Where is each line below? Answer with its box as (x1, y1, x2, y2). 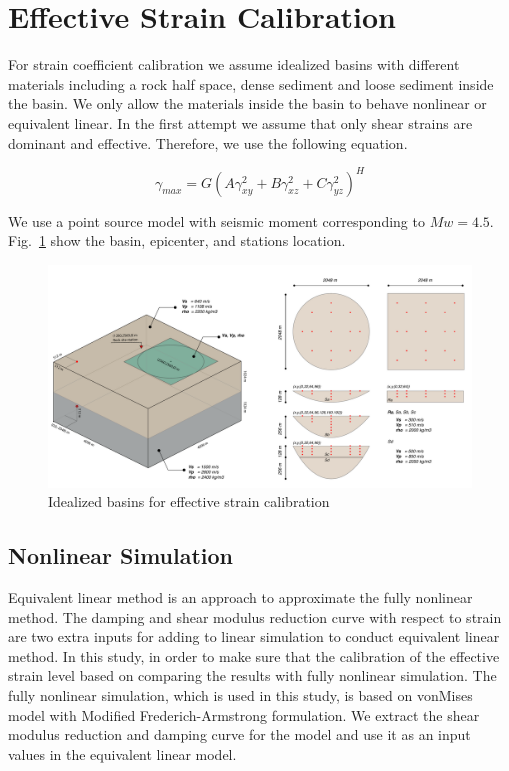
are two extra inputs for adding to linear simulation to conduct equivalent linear (8, 626, 500, 647)
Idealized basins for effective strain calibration (48, 491, 330, 512)
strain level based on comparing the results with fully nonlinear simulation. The (8, 665, 497, 686)
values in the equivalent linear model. (8, 743, 237, 764)
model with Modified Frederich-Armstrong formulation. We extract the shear (8, 704, 480, 725)
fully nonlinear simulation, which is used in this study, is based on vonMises (8, 684, 473, 705)
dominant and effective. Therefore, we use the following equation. (8, 132, 408, 153)
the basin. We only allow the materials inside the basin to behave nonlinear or (8, 93, 487, 114)
